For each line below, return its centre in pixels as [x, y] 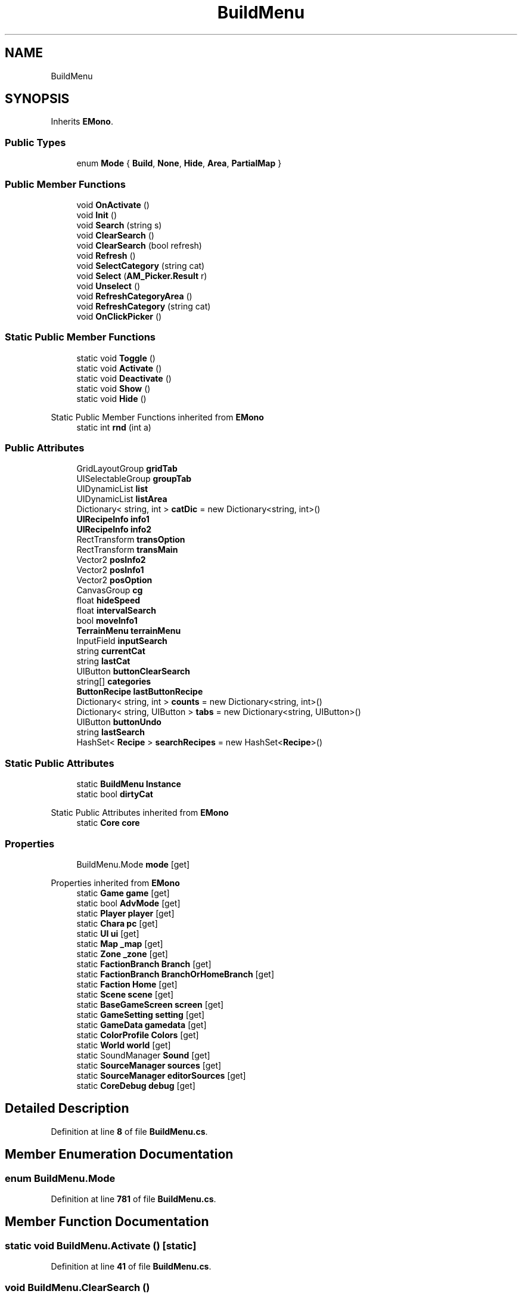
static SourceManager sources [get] [149, 1065]
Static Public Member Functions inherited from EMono [157, 417]
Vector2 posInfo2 [111, 560]
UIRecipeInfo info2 [114, 530]
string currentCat [111, 651]
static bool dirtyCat [115, 794]
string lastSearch [111, 732]
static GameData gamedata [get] [142, 1024]
